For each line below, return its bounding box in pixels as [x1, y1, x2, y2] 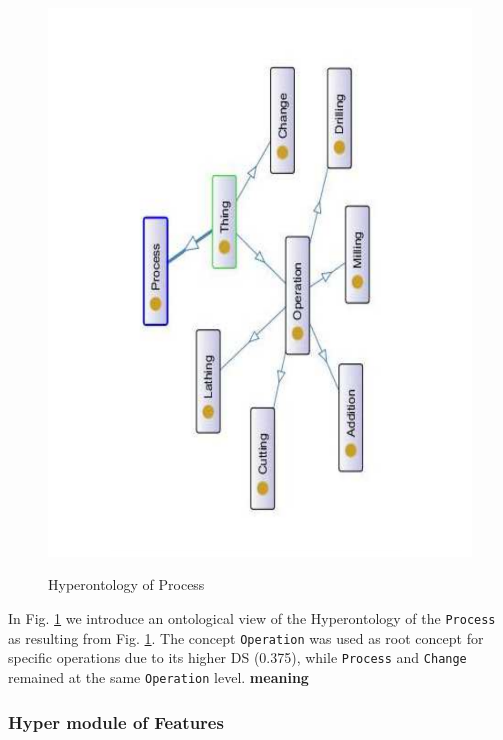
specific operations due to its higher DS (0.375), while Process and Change [8, 647, 467, 668]
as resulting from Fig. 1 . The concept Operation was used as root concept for [8, 627, 484, 648]
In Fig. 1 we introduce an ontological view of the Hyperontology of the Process [8, 608, 496, 629]
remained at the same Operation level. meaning [8, 667, 309, 688]
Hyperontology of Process [48, 574, 205, 595]
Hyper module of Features [8, 709, 224, 734]
